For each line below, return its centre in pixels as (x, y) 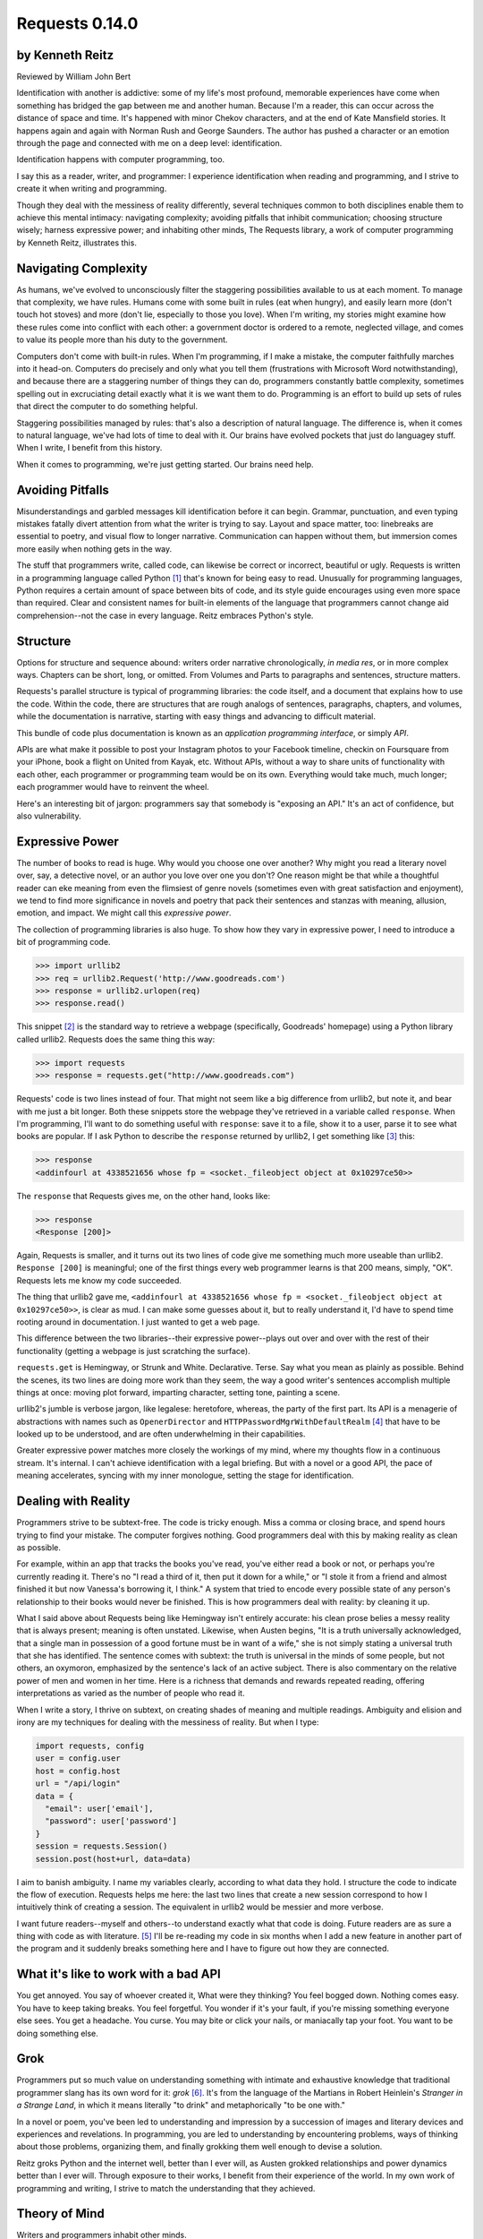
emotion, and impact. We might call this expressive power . (124, 913)
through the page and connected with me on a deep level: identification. (149, 143)
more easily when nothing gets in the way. (94, 549)
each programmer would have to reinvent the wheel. (113, 787)
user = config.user (78, 1759)
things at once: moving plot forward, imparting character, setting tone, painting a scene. (178, 1392)
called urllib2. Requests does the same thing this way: (116, 1039)
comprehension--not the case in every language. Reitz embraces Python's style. (165, 615)
